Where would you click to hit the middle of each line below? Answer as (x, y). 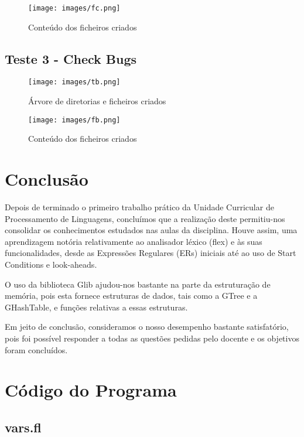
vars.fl (23, 427)
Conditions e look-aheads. (51, 264)
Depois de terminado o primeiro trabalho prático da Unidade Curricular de (139, 207)
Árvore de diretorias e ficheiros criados (97, 101)
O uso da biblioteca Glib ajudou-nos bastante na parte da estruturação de (138, 284)
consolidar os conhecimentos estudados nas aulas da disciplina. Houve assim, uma (151, 230)
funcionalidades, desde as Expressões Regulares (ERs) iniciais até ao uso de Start (151, 253)
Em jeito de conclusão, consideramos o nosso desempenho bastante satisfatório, (147, 327)
